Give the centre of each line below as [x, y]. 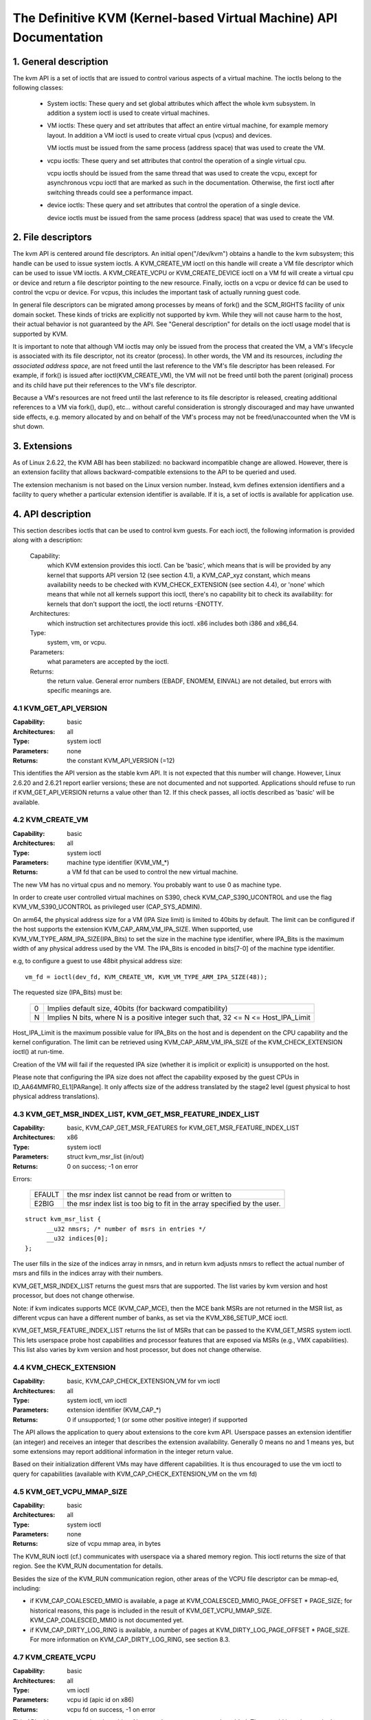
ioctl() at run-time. [38, 1052]
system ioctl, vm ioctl [97, 1401]
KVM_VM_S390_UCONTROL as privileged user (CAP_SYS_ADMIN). [107, 907]
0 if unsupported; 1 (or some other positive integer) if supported [157, 1419]
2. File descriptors [52, 237]
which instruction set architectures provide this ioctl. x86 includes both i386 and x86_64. [173, 623]
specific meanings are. [79, 691]
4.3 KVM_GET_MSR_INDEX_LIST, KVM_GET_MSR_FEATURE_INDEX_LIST [136, 1114]
